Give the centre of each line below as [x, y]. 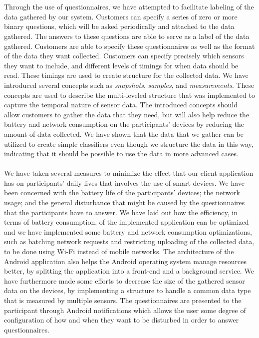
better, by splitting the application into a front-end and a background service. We [129, 271]
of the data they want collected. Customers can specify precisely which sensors [124, 56]
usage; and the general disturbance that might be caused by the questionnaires [125, 202]
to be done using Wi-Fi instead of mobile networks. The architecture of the [119, 251]
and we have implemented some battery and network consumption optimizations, [128, 231]
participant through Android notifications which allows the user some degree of [125, 310]
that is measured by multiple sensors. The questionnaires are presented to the [123, 300]
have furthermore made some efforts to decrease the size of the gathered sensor [125, 280]
